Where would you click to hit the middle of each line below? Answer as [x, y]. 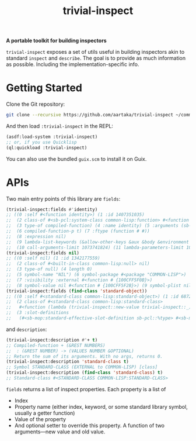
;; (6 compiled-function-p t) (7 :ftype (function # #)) [78, 231]
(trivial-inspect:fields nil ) [43, 253]
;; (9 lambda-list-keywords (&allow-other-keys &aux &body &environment [98, 242]
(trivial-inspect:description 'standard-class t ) [68, 362]
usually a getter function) [45, 413]
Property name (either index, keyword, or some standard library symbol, [101, 406]
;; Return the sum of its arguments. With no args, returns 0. [85, 356]
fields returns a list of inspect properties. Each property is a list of [86, 389]
